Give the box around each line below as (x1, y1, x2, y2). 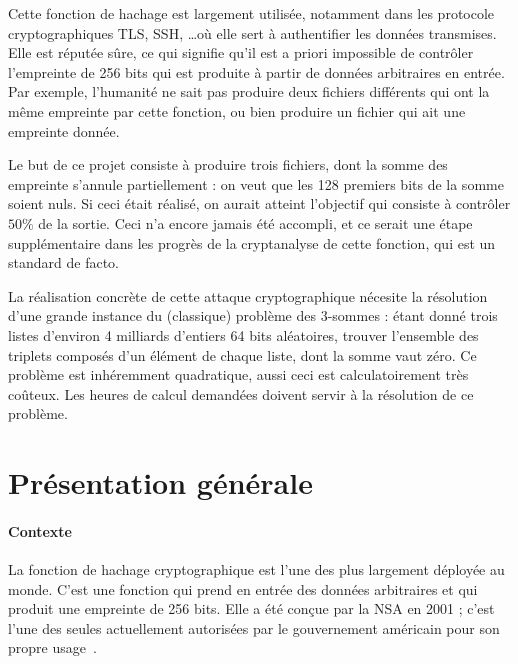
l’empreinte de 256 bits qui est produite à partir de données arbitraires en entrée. (8, 61, 505, 82)
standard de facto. (8, 252, 119, 273)
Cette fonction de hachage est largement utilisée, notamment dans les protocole (8, 3, 495, 23)
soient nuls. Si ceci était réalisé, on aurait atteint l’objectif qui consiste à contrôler (8, 193, 511, 214)
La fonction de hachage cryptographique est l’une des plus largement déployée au (8, 559, 505, 580)
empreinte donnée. (8, 120, 120, 141)
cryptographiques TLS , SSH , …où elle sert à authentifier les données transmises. (8, 22, 497, 43)
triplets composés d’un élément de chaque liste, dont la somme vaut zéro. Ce (8, 344, 477, 365)
